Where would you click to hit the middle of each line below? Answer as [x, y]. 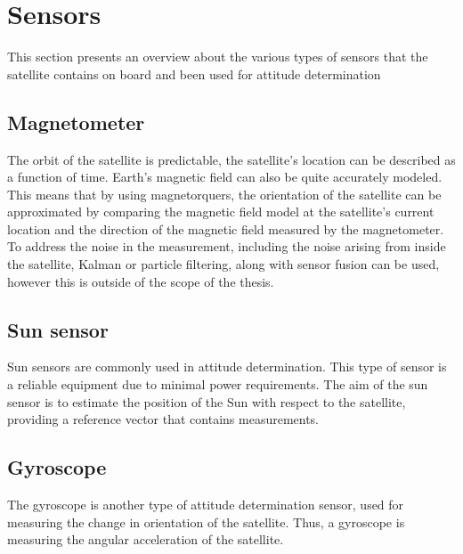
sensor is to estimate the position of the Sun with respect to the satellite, [207, 401]
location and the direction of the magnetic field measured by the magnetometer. [226, 228]
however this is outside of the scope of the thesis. [141, 281]
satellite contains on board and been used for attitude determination [194, 73]
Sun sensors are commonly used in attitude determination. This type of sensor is [227, 367]
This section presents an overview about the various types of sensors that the [218, 57]
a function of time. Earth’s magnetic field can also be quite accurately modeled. [225, 177]
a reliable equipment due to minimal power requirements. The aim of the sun [218, 384]
